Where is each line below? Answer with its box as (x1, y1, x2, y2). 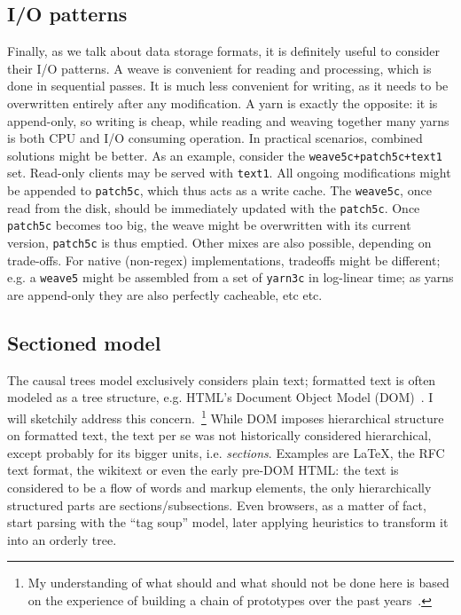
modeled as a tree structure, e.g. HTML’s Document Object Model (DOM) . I (7, 388, 434, 406)
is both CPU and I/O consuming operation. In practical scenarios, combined (7, 129, 423, 147)
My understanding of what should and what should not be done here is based (27, 573, 449, 592)
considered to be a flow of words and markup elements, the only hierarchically (7, 477, 432, 496)
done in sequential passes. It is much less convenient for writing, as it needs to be (7, 76, 449, 95)
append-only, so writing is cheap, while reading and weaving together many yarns (7, 111, 449, 130)
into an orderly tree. (7, 530, 117, 548)
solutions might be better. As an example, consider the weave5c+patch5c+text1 (7, 146, 442, 164)
